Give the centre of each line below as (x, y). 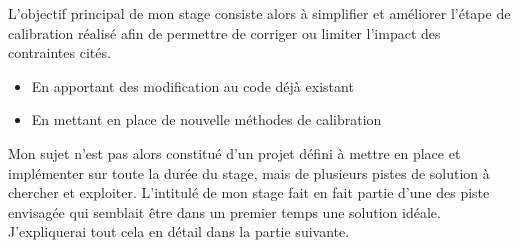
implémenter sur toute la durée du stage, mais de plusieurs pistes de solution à (249, 172)
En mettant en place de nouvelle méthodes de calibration (206, 119)
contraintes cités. (59, 52)
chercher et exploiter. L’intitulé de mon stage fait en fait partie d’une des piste (249, 192)
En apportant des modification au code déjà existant (192, 85)
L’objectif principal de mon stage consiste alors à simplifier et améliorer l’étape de (259, 13)
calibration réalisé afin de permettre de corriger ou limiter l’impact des (224, 32)
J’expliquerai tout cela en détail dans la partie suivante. (179, 231)
